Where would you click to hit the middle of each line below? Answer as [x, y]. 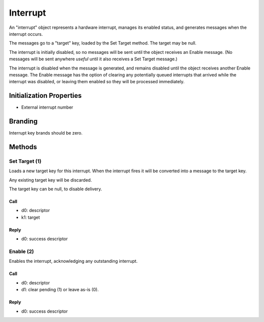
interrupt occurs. [26, 34]
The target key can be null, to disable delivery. [55, 189]
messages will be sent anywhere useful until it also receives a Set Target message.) [93, 59]
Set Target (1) [25, 161]
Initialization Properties [45, 96]
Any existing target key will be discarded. [51, 180]
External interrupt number [47, 107]
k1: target [31, 217]
